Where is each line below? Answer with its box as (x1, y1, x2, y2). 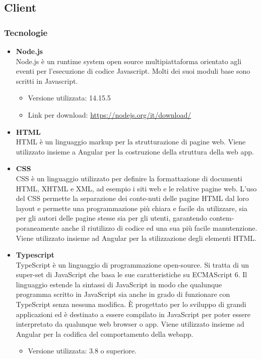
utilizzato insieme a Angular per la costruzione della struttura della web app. (16, 146, 254, 157)
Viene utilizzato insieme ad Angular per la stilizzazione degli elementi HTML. (16, 232, 256, 243)
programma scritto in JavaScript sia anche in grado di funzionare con (16, 289, 230, 299)
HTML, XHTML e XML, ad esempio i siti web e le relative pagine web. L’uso (16, 183, 257, 193)
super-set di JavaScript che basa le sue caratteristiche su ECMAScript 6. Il (16, 269, 247, 280)
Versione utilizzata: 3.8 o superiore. (28, 345, 137, 356)
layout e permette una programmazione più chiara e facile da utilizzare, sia (16, 202, 247, 213)
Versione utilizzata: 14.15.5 (28, 92, 111, 103)
